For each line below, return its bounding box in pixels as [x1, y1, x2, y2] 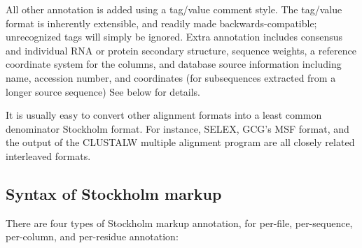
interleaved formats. [6, 148, 91, 163]
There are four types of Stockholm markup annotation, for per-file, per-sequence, [6, 215, 353, 230]
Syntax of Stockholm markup [6, 182, 222, 204]
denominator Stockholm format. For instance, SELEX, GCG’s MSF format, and [6, 121, 349, 136]
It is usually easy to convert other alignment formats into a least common [6, 108, 322, 122]
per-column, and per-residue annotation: [6, 229, 179, 244]
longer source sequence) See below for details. [6, 84, 200, 99]
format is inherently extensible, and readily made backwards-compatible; [6, 15, 317, 30]
